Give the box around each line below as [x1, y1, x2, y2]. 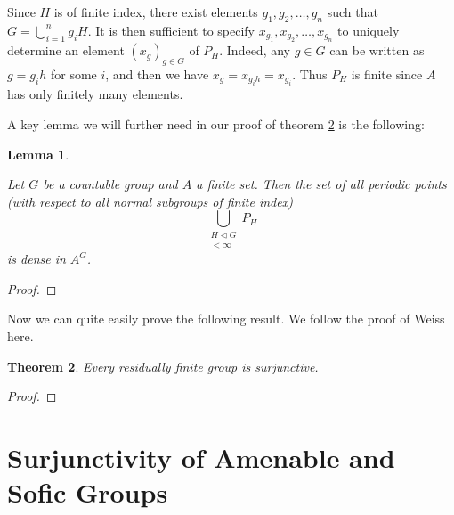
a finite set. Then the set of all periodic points [196, 175, 447, 193]
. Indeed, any [219, 41, 290, 60]
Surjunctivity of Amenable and [7, 438, 395, 475]
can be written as [329, 41, 425, 60]
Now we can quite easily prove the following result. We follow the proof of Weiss [7, 309, 445, 328]
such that [327, 3, 378, 20]
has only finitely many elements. [7, 85, 183, 103]
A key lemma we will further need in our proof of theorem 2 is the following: [7, 115, 425, 133]
